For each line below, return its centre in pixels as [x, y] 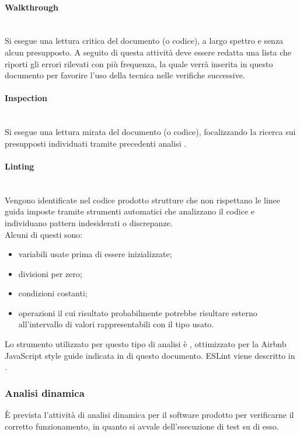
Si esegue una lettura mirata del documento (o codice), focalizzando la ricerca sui [150, 132]
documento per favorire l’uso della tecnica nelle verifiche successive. [125, 75]
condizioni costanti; [53, 293]
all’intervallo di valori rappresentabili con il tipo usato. [116, 324]
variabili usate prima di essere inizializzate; [95, 254]
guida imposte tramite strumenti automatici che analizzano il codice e [130, 211]
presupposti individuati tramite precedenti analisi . [96, 143]
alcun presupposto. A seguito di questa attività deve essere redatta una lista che [148, 52]
